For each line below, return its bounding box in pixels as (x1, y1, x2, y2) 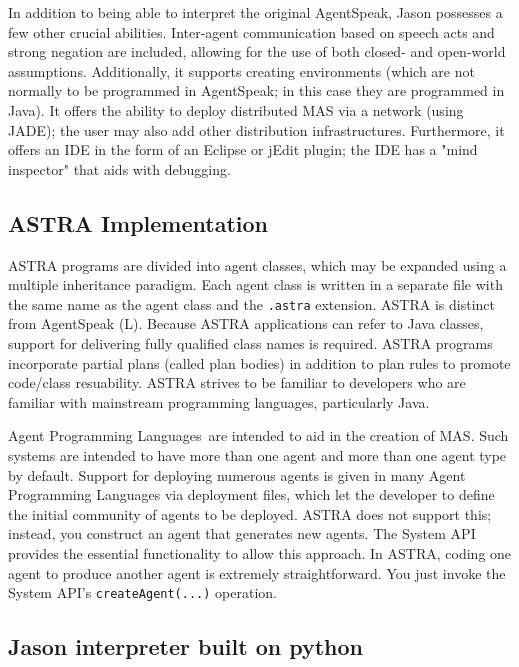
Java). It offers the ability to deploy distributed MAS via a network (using (8, 99, 464, 120)
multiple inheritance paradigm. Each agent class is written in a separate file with (8, 274, 503, 295)
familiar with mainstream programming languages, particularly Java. (8, 391, 430, 412)
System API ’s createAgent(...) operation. (8, 582, 277, 603)
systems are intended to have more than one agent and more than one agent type (8, 444, 507, 465)
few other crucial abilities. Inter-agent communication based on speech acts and (8, 21, 495, 42)
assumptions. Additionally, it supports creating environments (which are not (8, 60, 475, 81)
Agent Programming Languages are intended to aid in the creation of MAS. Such (8, 425, 509, 446)
